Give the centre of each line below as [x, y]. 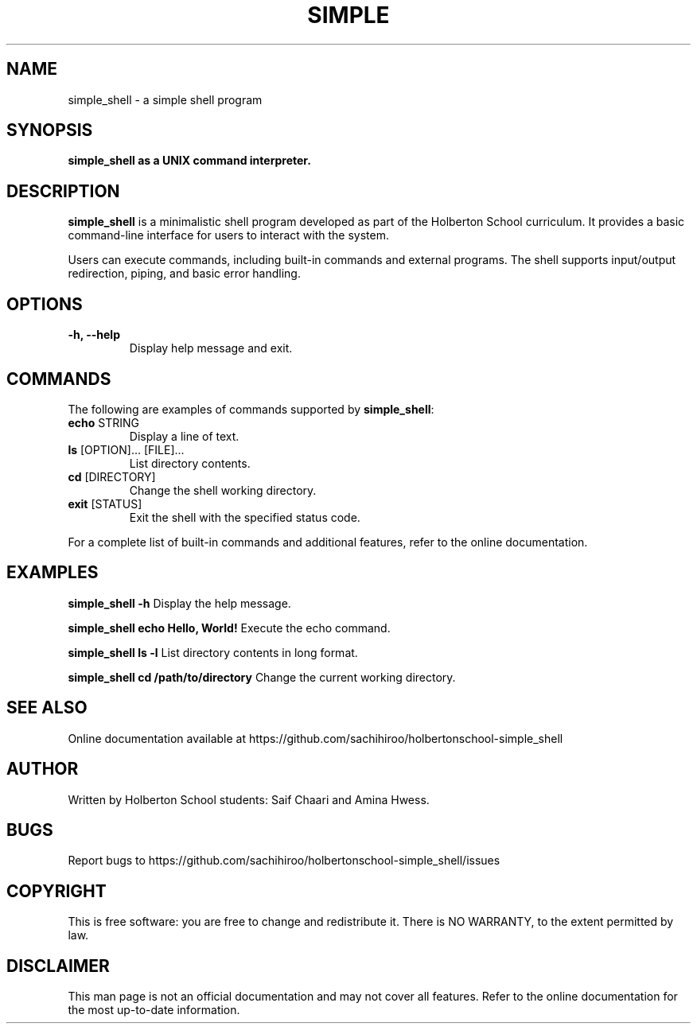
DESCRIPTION [63, 191]
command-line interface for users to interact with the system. [228, 235]
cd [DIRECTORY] [112, 476]
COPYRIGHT [56, 891]
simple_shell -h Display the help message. [179, 603]
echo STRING [103, 422]
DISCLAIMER [58, 966]
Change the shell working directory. [223, 490]
